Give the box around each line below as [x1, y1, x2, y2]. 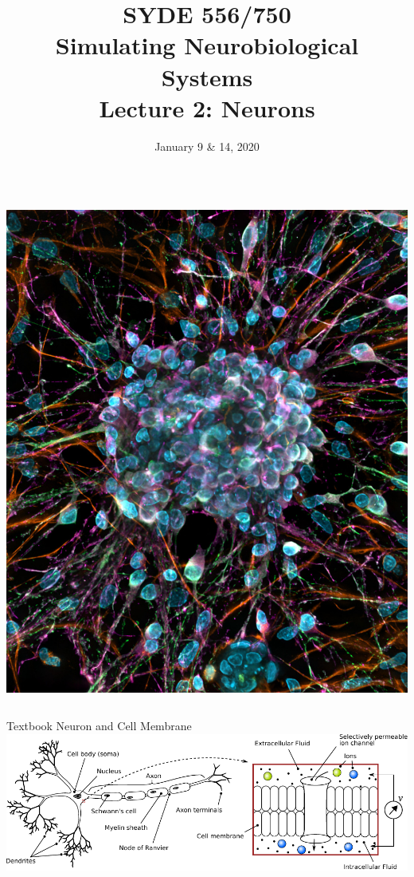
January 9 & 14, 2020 [154, 137, 260, 154]
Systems [161, 60, 253, 93]
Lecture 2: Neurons [99, 91, 315, 124]
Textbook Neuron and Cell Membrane [6, 717, 192, 734]
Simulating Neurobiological [55, 29, 359, 61]
